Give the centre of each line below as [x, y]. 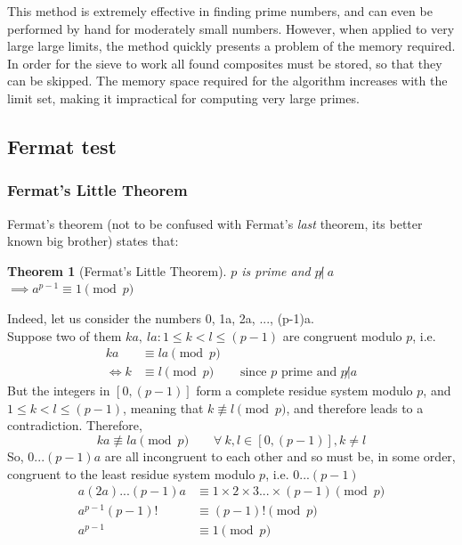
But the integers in [59, 390]
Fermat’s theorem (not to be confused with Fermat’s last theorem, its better [215, 223]
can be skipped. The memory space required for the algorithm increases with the [227, 81]
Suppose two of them [65, 335]
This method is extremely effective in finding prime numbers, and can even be [220, 11]
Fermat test [62, 146]
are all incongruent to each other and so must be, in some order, [280, 456]
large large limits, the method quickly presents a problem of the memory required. [231, 46]
